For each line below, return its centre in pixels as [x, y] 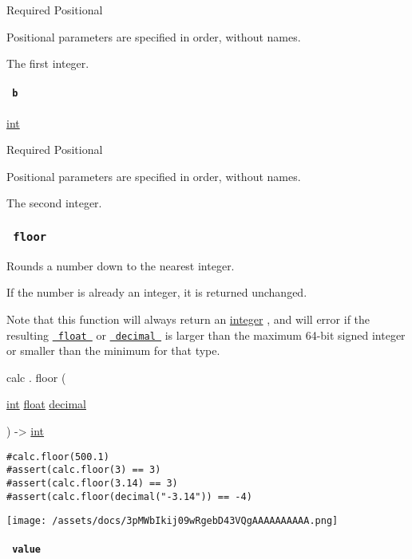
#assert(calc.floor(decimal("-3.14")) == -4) [129, 496]
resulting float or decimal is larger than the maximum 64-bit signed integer [206, 335]
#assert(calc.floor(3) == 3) [84, 470]
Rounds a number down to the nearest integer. [121, 265]
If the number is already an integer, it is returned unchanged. [157, 292]
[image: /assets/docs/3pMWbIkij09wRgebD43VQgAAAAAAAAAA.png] [172, 521]
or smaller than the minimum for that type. [113, 350]
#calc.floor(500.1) [58, 457]
